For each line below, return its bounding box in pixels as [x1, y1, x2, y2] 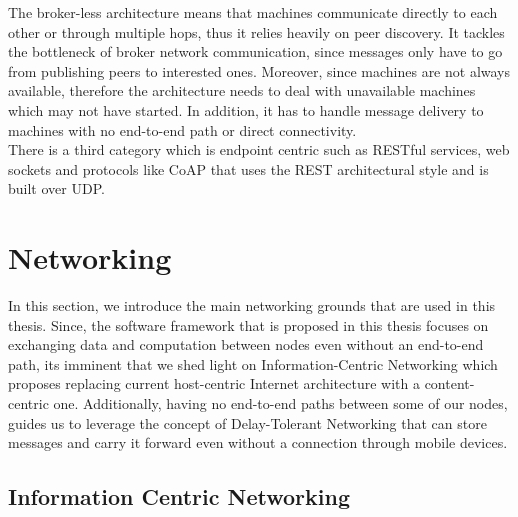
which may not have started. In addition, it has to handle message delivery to [8, 99, 484, 120]
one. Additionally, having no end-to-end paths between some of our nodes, [53, 393, 508, 414]
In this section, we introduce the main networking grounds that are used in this [8, 295, 496, 316]
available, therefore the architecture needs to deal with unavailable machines [8, 80, 476, 101]
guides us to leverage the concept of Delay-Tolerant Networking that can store [8, 412, 487, 433]
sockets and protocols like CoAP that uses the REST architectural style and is [8, 158, 489, 179]
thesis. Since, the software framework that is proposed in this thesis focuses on [8, 314, 489, 335]
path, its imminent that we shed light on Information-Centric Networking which [8, 353, 498, 374]
